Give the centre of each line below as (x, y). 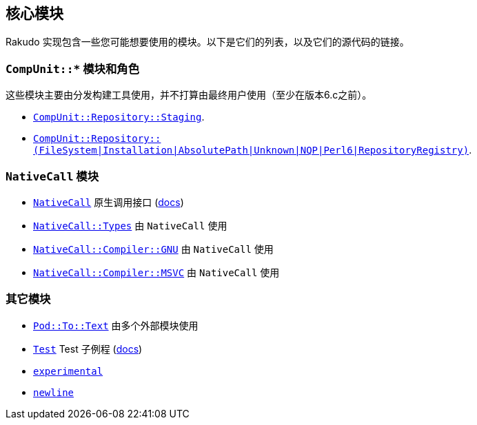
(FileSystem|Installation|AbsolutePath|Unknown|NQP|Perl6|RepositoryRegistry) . (253, 150)
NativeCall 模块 (52, 176)
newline (54, 392)
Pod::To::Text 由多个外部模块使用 (116, 325)
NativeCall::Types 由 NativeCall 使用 (130, 225)
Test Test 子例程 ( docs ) (88, 349)
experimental (68, 371)
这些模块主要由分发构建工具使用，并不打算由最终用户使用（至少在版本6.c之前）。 (189, 95)
